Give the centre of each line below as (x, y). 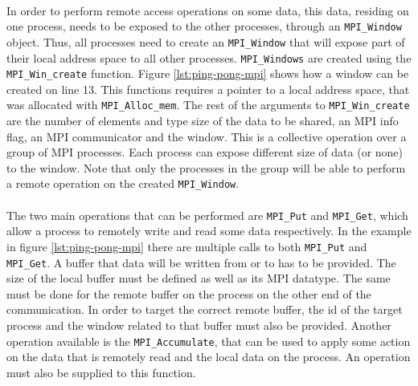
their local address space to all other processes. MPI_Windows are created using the (209, 57)
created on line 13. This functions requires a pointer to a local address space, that (208, 89)
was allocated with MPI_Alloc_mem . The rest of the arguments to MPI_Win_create (208, 105)
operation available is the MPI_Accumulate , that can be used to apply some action (209, 341)
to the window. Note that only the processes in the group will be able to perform (206, 167)
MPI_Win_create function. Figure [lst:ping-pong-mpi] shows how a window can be (208, 73)
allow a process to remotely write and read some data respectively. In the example (209, 231)
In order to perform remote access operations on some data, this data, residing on (208, 10)
